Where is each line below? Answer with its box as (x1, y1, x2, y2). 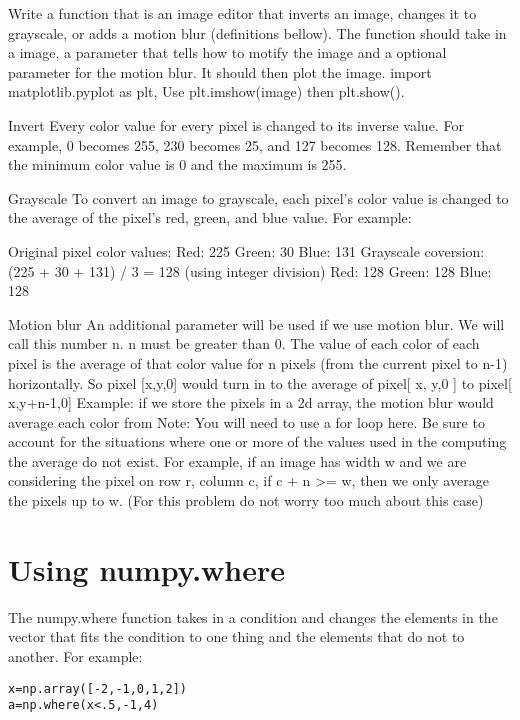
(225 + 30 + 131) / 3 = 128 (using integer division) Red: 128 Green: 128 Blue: (8, 260, 492, 281)
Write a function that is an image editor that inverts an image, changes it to (8, 3, 477, 23)
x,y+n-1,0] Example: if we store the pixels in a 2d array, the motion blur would (8, 392, 494, 413)
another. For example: (8, 645, 143, 666)
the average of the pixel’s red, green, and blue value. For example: (8, 207, 412, 228)
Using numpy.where (8, 548, 286, 589)
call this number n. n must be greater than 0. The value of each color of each (8, 333, 480, 354)
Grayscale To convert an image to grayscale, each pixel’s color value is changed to (8, 187, 509, 208)
